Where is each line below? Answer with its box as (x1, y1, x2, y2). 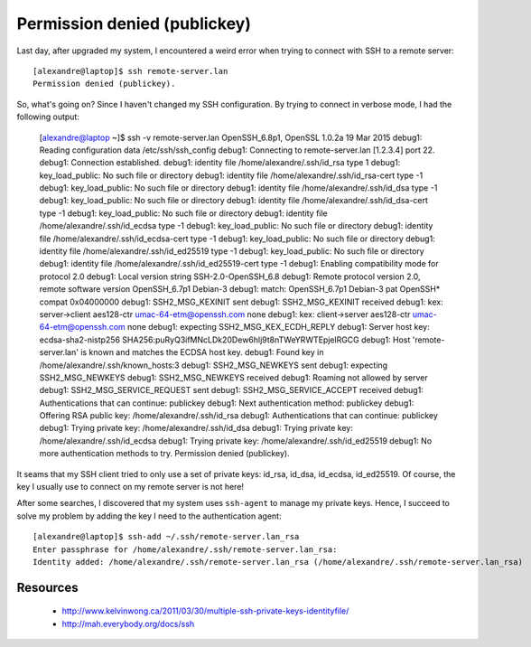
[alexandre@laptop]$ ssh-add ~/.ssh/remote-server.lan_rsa (33, 531, 300, 542)
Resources (16, 579, 79, 595)
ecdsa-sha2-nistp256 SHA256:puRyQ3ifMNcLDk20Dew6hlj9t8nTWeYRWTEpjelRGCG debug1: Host (39, 334, 411, 345)
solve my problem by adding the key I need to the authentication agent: (16, 511, 282, 521)
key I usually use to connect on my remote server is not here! (16, 482, 244, 492)
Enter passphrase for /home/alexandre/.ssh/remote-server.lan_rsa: (33, 544, 338, 555)
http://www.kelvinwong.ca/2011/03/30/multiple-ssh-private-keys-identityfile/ (61, 605, 349, 616)
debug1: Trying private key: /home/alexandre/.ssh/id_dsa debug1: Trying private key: (39, 423, 354, 434)
